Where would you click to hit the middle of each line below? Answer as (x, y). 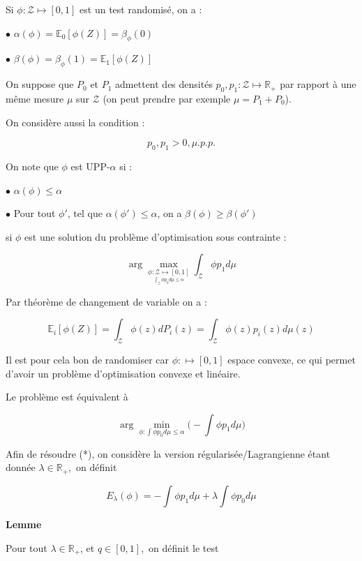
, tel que (85, 213)
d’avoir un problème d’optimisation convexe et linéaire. (123, 373)
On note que (32, 166)
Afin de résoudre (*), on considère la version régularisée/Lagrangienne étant (168, 453)
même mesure (35, 98)
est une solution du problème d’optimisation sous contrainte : (156, 236)
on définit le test (184, 547)
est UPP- (90, 166)
